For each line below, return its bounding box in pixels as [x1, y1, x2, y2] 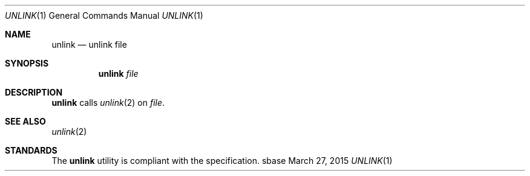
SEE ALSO [5, 116, 46, 126]
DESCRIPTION [5, 87, 63, 97]
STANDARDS [5, 145, 57, 155]
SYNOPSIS [5, 58, 49, 68]
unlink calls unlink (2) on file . [51, 97, 165, 108]
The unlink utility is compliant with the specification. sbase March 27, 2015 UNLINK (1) [51, 155, 393, 166]
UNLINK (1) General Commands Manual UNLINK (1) [5, 10, 203, 21]
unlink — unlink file [51, 39, 127, 50]
